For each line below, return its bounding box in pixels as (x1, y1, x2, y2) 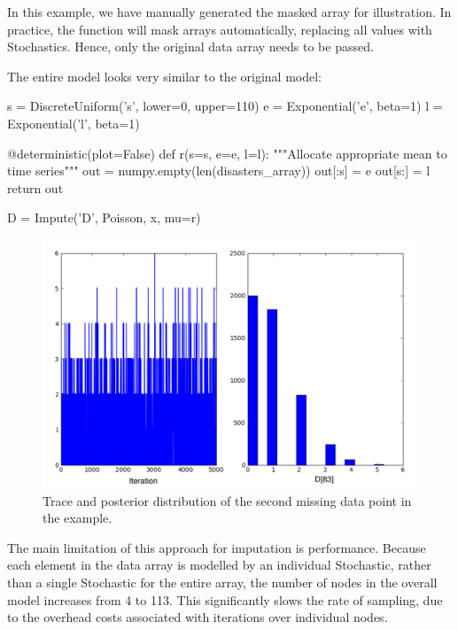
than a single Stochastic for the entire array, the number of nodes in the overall (7, 573, 438, 592)
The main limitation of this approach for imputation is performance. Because (7, 538, 426, 556)
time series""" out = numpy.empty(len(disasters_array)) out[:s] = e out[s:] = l (7, 161, 431, 180)
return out (7, 178, 64, 197)
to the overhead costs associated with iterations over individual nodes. (7, 608, 388, 626)
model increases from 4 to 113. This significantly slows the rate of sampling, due (7, 590, 443, 609)
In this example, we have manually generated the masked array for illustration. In (7, 3, 452, 20)
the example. (43, 509, 113, 527)
